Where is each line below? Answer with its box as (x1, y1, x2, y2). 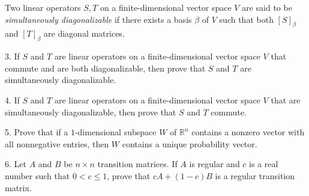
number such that (5, 169, 70, 182)
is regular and (189, 158, 240, 170)
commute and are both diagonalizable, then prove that (5, 61, 206, 74)
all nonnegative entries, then (5, 137, 109, 150)
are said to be (242, 1, 292, 13)
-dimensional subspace (74, 126, 157, 138)
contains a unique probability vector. (122, 137, 257, 150)
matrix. (5, 181, 32, 194)
